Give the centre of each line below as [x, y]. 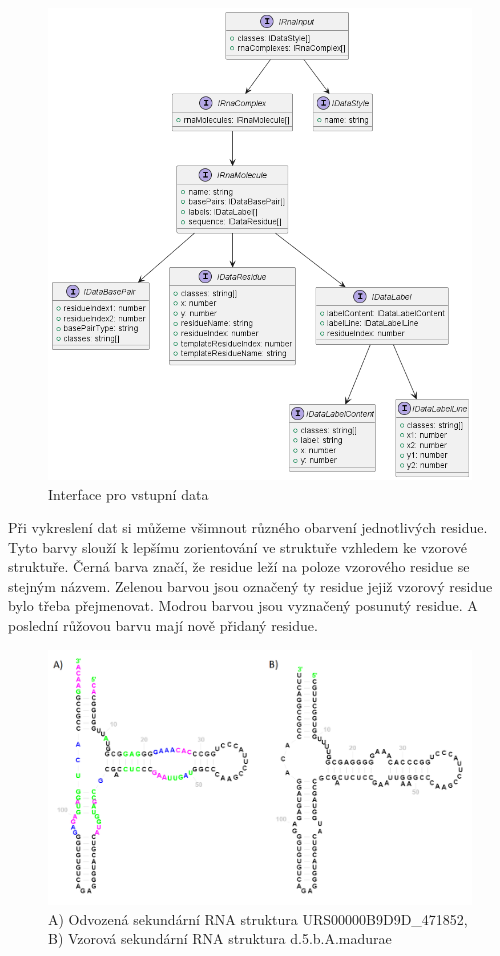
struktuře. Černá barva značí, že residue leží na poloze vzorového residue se [239, 566]
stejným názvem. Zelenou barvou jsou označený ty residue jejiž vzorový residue [250, 585]
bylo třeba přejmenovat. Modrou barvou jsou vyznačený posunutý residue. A [243, 605]
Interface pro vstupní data [128, 493]
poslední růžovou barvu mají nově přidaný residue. [163, 625]
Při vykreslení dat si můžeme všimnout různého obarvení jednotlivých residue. [248, 527]
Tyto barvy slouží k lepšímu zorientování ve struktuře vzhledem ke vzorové [237, 546]
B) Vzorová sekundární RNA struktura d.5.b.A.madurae [220, 938]
